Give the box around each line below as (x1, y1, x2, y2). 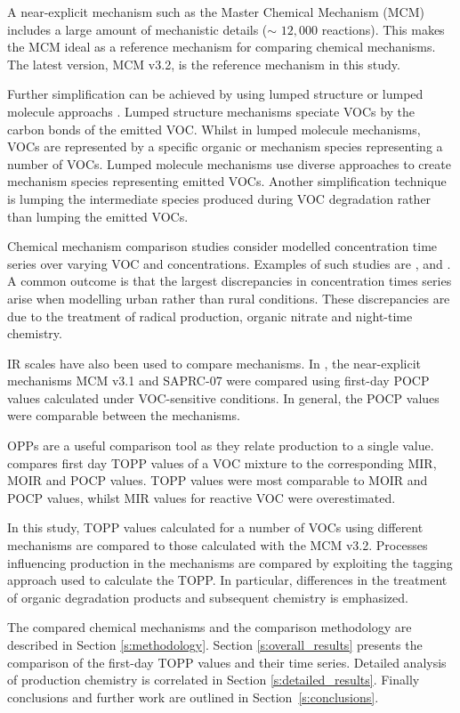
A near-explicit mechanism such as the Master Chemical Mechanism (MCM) (7, 3, 425, 20)
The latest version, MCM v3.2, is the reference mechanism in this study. (7, 54, 400, 73)
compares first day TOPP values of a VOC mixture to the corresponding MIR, (7, 453, 437, 472)
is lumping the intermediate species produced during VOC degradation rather (7, 189, 432, 207)
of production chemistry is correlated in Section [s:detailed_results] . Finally (7, 670, 420, 689)
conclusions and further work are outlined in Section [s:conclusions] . (7, 687, 379, 706)
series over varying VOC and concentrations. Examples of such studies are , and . (7, 254, 451, 272)
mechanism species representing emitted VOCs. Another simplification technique (7, 172, 447, 190)
